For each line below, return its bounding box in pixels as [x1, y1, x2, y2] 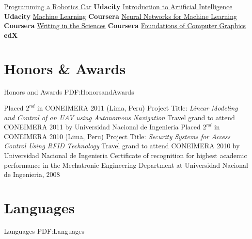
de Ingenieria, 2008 [4, 169, 60, 179]
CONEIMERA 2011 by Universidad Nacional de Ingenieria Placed [4, 122, 201, 132]
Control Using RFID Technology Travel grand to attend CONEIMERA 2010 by [4, 141, 240, 151]
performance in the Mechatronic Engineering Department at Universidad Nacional [4, 159, 248, 170]
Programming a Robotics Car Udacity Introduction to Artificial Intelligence [4, 1, 233, 11]
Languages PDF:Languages [4, 225, 85, 236]
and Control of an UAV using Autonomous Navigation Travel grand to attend [4, 112, 235, 122]
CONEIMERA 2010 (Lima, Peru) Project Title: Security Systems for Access [4, 131, 231, 141]
